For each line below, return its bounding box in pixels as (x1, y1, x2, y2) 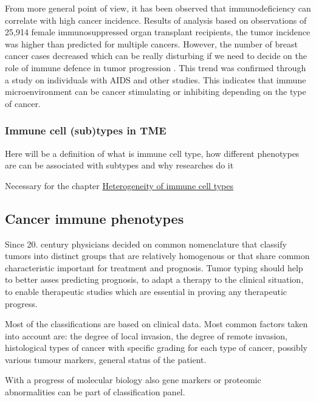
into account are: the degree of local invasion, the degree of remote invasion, (5, 329, 287, 342)
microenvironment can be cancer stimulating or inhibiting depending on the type (5, 85, 306, 98)
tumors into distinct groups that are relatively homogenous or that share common (5, 249, 310, 262)
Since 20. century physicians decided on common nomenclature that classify (5, 237, 287, 250)
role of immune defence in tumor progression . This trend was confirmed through (5, 61, 306, 74)
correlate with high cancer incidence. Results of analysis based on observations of (5, 13, 307, 26)
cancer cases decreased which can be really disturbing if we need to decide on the (5, 49, 307, 62)
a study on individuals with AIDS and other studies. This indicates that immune (5, 73, 306, 86)
